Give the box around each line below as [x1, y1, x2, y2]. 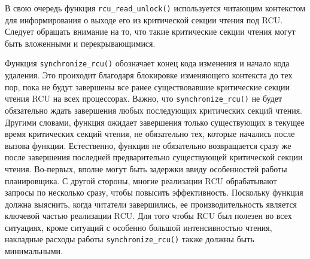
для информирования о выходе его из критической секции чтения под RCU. [5, 13, 283, 26]
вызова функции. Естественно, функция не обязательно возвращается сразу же [5, 139, 291, 151]
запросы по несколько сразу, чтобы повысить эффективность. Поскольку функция [5, 186, 303, 199]
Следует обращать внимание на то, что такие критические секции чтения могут [5, 25, 296, 38]
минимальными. [5, 245, 63, 257]
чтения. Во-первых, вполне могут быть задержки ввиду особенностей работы [5, 162, 287, 175]
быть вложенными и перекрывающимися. [5, 36, 156, 49]
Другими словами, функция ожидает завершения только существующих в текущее [5, 115, 305, 128]
